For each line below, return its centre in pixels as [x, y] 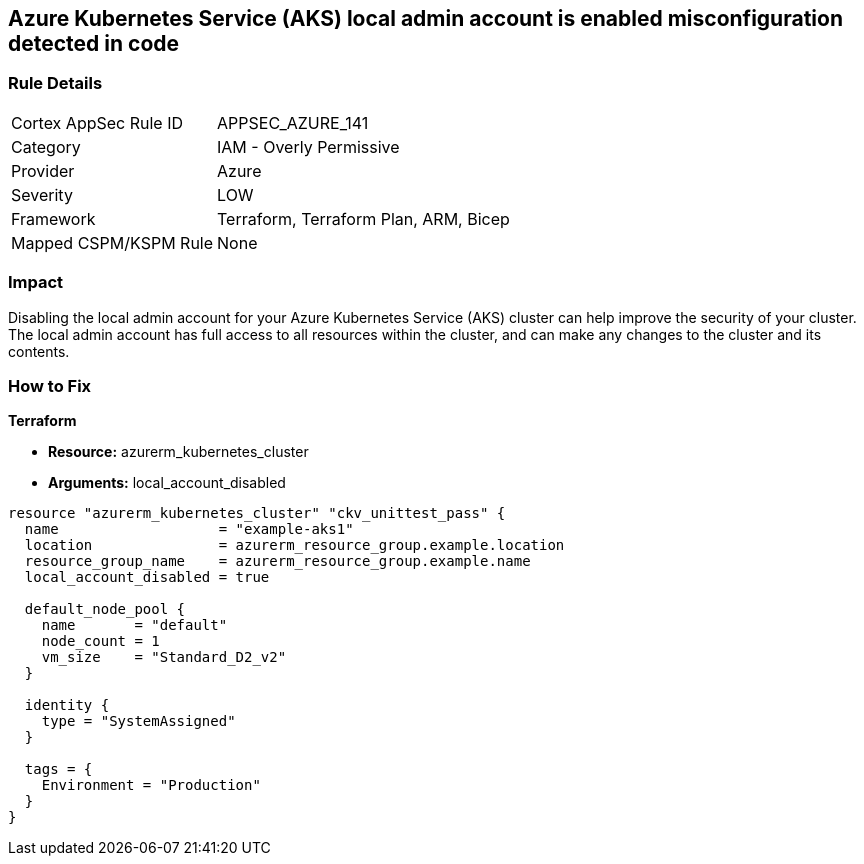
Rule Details [55, 83]
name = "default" [134, 625]
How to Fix [50, 385]
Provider [43, 170]
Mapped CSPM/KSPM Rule [112, 242]
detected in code [94, 43]
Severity [42, 194]
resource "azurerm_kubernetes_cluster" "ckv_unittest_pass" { [257, 513]
